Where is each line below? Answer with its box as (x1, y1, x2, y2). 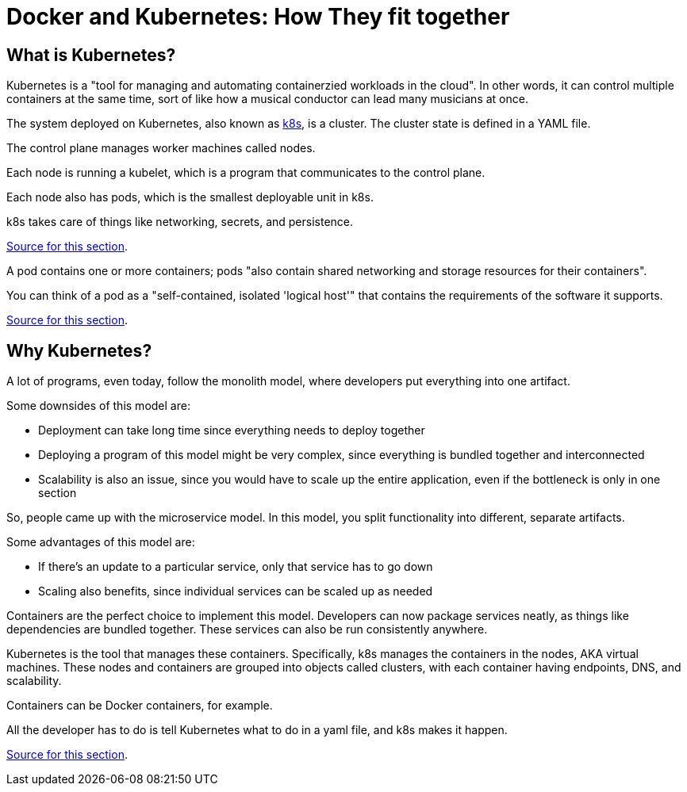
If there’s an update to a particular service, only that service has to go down (38, 560, 433, 574)
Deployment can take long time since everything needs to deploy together (38, 423, 425, 438)
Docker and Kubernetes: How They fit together (6, 3, 510, 30)
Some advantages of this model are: (6, 535, 195, 549)
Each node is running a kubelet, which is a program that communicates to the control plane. (6, 166, 486, 180)
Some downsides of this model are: (6, 399, 190, 413)
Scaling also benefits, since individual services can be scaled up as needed (38, 584, 433, 599)
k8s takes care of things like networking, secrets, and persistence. (6, 215, 354, 229)
